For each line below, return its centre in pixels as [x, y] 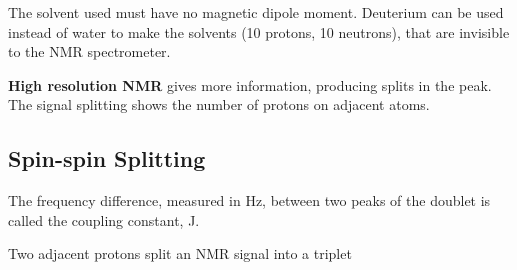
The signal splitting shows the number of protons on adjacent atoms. [219, 104]
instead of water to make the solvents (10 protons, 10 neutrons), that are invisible [259, 31]
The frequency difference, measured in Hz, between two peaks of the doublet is [249, 200]
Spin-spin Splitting [107, 158]
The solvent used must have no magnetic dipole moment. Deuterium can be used [256, 12]
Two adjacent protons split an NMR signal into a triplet [180, 253]
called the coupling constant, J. [104, 219]
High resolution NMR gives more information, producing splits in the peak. [250, 84]
